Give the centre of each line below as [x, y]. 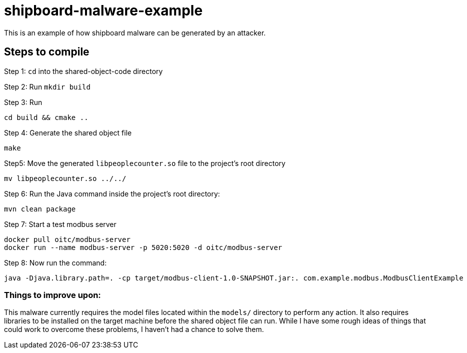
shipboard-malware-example [103, 10]
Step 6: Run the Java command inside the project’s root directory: [112, 193]
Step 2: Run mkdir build [47, 86]
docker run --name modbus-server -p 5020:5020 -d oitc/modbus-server [143, 247]
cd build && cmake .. [46, 117]
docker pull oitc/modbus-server [67, 239]
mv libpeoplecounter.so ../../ [65, 178]
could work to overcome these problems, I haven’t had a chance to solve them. [134, 329]
